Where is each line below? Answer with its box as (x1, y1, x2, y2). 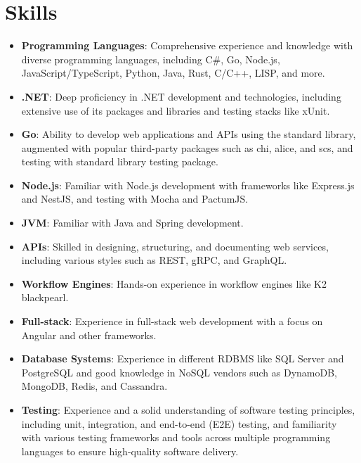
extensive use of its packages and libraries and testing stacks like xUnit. (21, 103, 330, 118)
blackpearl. (21, 290, 69, 305)
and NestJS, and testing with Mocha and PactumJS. (21, 191, 249, 206)
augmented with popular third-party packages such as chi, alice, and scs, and (21, 140, 353, 155)
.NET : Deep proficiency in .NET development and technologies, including (21, 89, 341, 103)
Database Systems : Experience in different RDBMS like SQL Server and (21, 351, 344, 366)
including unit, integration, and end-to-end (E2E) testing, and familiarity (21, 416, 337, 431)
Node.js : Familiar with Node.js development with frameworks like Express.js (21, 177, 355, 192)
